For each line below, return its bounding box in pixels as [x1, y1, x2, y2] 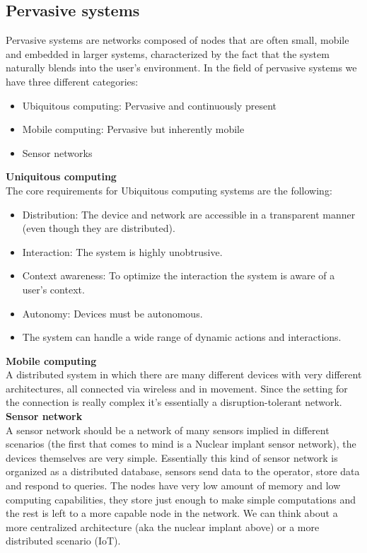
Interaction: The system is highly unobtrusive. [22, 244, 223, 259]
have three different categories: [6, 74, 139, 88]
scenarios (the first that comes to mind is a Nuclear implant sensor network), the [6, 436, 356, 451]
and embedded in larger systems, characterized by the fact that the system [6, 46, 330, 61]
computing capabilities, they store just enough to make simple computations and [6, 491, 356, 506]
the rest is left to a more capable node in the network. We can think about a [6, 506, 338, 520]
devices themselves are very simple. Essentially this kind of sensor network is [6, 450, 338, 465]
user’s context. [22, 281, 85, 296]
